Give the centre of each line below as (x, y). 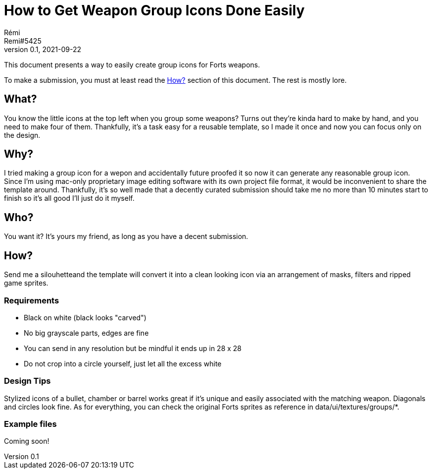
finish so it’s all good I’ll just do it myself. (69, 198)
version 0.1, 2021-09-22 (43, 49)
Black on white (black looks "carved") (85, 317)
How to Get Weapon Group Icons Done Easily (154, 10)
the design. (22, 135)
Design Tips (27, 381)
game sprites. (26, 283)
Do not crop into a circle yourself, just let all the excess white (123, 363)
